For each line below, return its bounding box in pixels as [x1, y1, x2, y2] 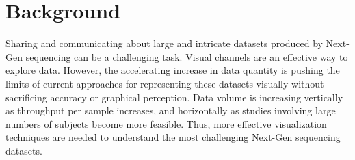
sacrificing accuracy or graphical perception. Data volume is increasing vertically [5, 90, 343, 104]
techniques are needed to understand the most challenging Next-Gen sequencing [5, 130, 341, 144]
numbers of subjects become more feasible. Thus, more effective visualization [5, 116, 327, 131]
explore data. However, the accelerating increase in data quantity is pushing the [5, 63, 340, 77]
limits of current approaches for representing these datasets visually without [5, 76, 324, 90]
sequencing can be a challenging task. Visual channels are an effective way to [25, 49, 348, 64]
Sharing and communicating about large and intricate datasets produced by [5, 36, 323, 51]
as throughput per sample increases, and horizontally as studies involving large [5, 103, 336, 118]
